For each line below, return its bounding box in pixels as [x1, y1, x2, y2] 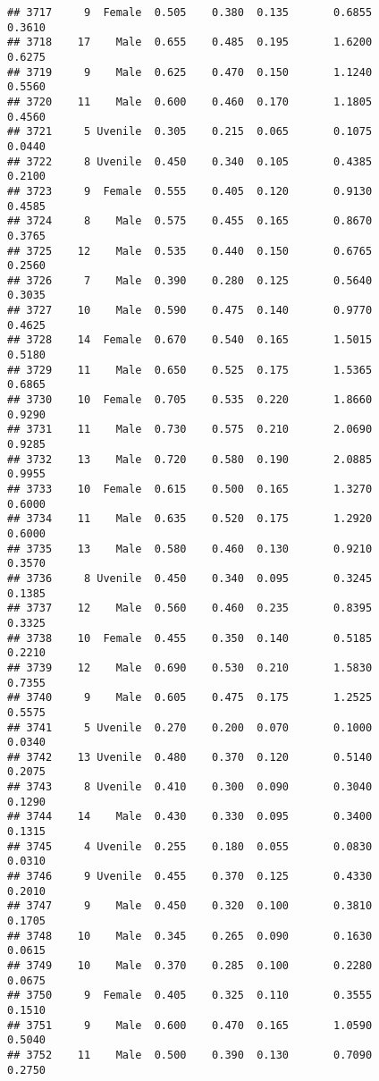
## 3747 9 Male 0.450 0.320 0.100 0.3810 [7, 899, 373, 913]
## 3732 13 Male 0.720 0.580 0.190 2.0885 [7, 452, 373, 466]
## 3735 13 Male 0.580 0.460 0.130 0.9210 [7, 542, 373, 555]
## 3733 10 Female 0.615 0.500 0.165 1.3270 [7, 483, 373, 495]
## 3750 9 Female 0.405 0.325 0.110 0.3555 [7, 989, 373, 1002]
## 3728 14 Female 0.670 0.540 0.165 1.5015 [7, 334, 373, 347]
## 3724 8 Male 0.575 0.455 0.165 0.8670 [7, 215, 373, 228]
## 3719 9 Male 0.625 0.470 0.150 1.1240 [7, 65, 373, 79]
